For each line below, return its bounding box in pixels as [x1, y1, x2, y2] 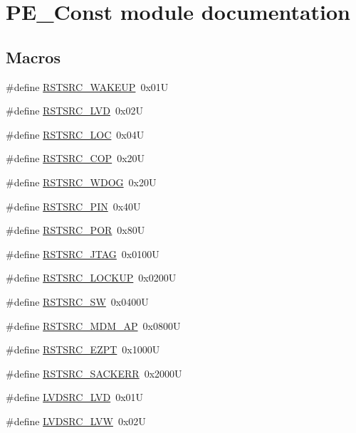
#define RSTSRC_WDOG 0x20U [6, 174, 157, 189]
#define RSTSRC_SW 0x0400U [6, 294, 149, 309]
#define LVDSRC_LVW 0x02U [6, 413, 146, 428]
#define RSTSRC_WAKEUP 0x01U [6, 79, 169, 94]
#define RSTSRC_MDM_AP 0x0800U [6, 318, 181, 333]
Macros [6, 46, 61, 68]
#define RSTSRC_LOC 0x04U [6, 127, 145, 141]
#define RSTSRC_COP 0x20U [6, 151, 145, 166]
